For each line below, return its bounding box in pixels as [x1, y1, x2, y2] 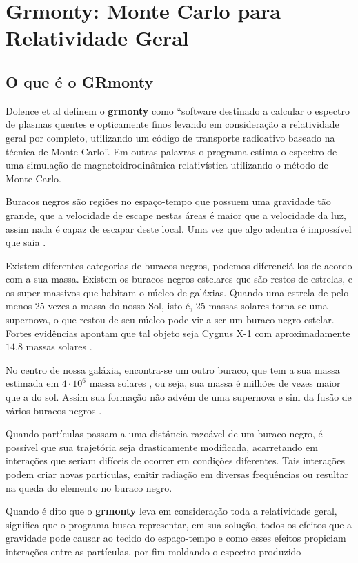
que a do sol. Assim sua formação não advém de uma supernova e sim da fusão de [6, 390, 352, 404]
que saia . [6, 235, 46, 249]
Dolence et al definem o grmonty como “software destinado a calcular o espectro [6, 103, 350, 117]
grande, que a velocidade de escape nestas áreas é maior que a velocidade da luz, [6, 207, 346, 222]
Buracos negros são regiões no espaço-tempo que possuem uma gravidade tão [6, 194, 331, 209]
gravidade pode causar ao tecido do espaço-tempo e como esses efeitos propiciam [6, 531, 346, 545]
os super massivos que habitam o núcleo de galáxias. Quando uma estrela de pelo [6, 285, 349, 299]
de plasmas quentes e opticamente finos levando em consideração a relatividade [6, 117, 339, 131]
